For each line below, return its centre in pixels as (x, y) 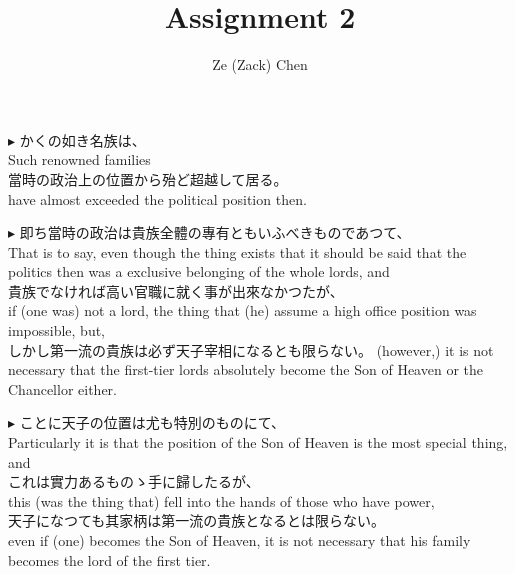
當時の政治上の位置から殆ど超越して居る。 (148, 178)
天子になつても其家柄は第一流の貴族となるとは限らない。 (196, 520)
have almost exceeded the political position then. (157, 198)
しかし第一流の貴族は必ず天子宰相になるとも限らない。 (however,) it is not (251, 349)
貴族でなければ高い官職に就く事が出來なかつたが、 (176, 290)
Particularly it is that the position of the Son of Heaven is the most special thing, (258, 442)
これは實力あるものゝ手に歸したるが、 (134, 481)
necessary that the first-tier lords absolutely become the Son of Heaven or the (245, 369)
